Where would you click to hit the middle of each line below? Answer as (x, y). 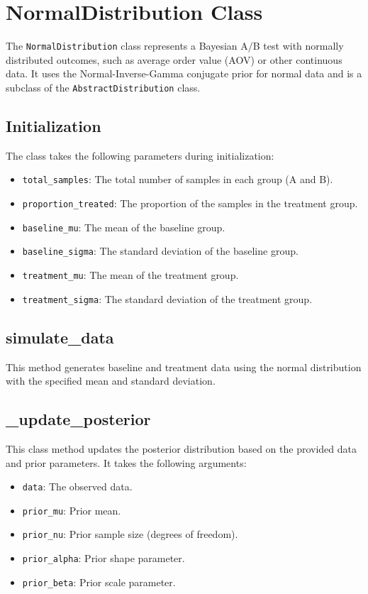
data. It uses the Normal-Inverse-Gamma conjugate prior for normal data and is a (184, 73)
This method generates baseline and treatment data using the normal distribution (184, 367)
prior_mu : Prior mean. (72, 510)
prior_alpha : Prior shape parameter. (104, 558)
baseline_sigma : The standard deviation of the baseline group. (160, 251)
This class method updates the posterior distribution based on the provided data (182, 448)
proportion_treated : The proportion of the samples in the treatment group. (190, 203)
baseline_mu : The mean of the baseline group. (124, 227)
